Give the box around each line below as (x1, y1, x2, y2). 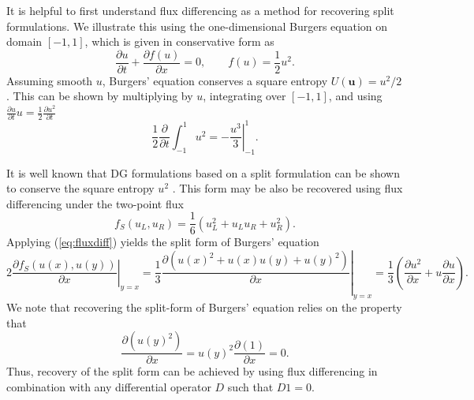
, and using (328, 88, 383, 104)
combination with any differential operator (6, 378, 211, 394)
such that (227, 378, 274, 394)
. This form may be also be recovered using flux (172, 180, 403, 196)
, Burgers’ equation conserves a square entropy (102, 72, 328, 88)
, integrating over (203, 88, 286, 104)
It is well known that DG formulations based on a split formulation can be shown (6, 164, 400, 181)
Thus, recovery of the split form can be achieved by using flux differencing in (6, 363, 378, 379)
